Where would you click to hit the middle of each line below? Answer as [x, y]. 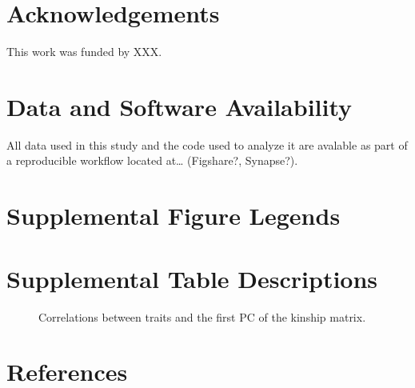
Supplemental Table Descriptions [192, 278]
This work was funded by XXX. [84, 52]
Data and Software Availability [180, 106]
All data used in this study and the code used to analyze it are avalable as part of [207, 144]
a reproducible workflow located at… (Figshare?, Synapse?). [152, 160]
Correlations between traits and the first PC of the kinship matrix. [202, 316]
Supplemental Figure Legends [174, 216]
